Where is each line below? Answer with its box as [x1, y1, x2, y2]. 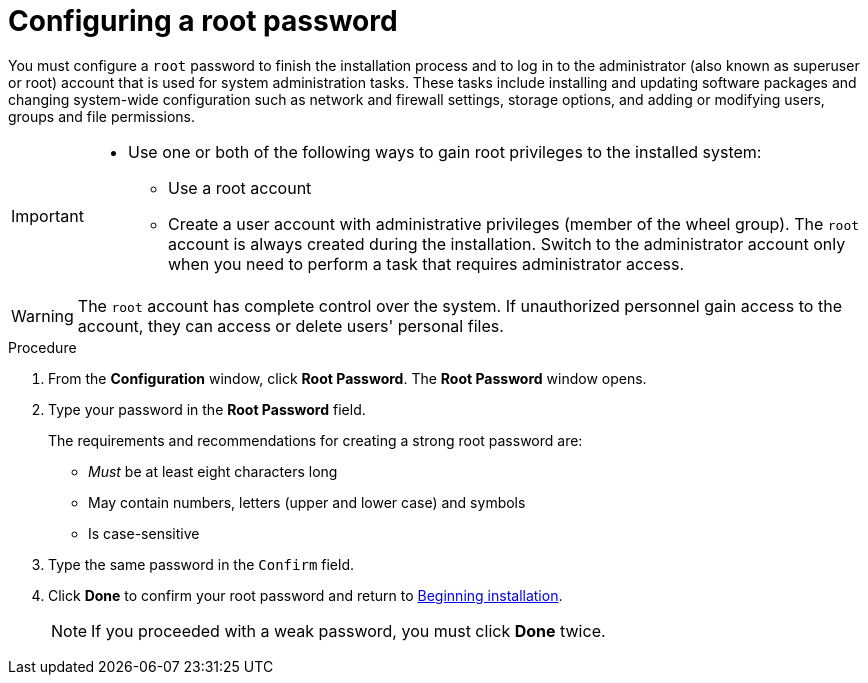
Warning [11, 305, 74, 326]
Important [11, 205, 84, 226]
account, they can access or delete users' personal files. [77, 315, 504, 336]
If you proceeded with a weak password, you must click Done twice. [91, 620, 606, 641]
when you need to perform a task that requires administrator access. [167, 253, 684, 274]
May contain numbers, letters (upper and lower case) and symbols [88, 493, 526, 511]
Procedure [8, 338, 77, 356]
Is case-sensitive [88, 524, 200, 542]
